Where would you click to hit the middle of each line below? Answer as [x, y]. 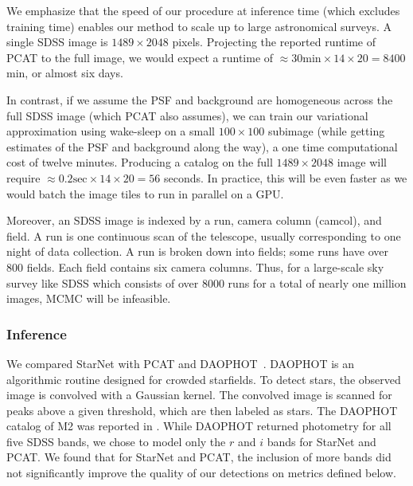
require [23, 177]
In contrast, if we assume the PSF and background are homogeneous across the [200, 99]
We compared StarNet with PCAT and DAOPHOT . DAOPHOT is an [181, 363]
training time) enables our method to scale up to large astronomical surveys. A [199, 26]
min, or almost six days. [65, 73]
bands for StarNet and [321, 441]
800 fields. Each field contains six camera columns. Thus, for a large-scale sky [195, 267]
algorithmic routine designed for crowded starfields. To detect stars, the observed [204, 379]
